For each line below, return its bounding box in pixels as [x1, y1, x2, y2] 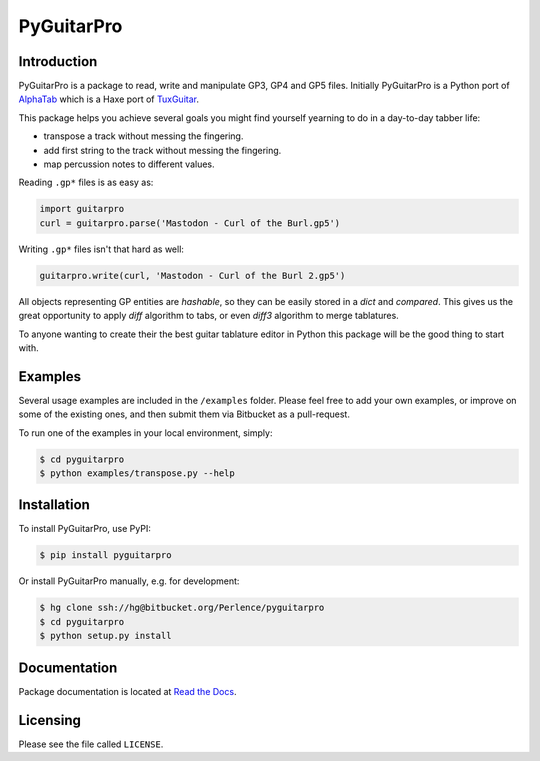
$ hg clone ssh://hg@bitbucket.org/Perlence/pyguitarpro [39, 602, 325, 614]
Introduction [18, 53, 98, 70]
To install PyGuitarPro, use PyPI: [18, 523, 152, 535]
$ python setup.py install [39, 630, 172, 642]
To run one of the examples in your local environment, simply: [18, 426, 273, 439]
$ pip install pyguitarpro [39, 550, 172, 561]
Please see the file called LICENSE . [18, 738, 164, 750]
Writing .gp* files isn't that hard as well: [18, 243, 185, 255]
